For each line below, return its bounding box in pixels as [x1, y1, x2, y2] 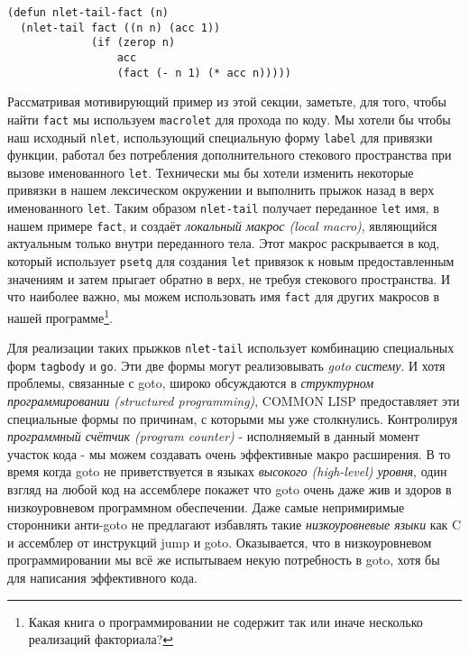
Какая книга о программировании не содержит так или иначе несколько [28, 612, 423, 631]
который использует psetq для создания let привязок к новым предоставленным [7, 251, 455, 270]
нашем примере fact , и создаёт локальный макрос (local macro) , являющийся [7, 216, 437, 235]
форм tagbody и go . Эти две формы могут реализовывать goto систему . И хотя [7, 355, 446, 374]
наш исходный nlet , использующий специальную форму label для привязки [7, 127, 433, 146]
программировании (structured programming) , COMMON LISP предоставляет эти [7, 391, 460, 410]
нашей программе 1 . [7, 305, 113, 327]
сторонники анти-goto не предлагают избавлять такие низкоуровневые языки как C [7, 515, 462, 534]
